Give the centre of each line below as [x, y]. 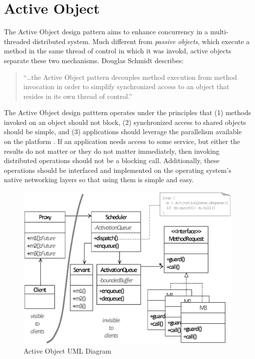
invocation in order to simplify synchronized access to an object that [126, 86]
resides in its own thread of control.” [78, 96]
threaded [17, 41]
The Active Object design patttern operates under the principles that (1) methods [127, 112]
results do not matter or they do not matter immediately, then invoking [112, 151]
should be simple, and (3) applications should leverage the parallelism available [123, 132]
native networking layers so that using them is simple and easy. [99, 179]
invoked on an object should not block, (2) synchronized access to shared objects [125, 122]
